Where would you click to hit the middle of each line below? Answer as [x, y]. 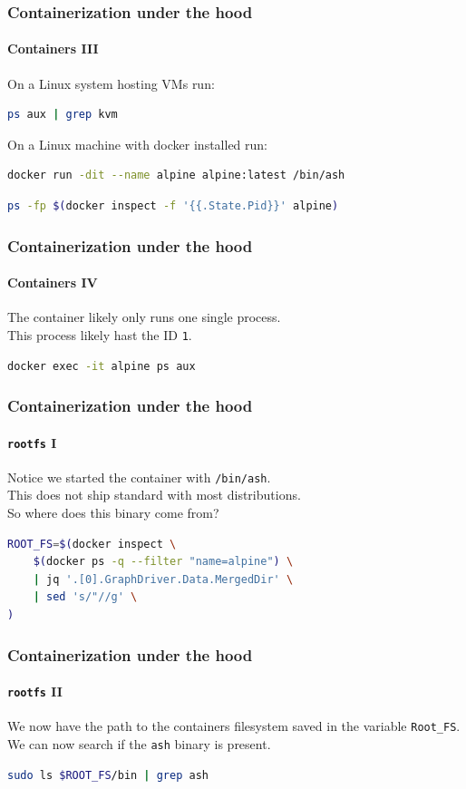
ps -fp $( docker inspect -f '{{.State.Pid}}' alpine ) [173, 206]
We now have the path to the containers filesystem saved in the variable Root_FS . [234, 726]
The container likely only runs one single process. [144, 317]
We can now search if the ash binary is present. [139, 743]
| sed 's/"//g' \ [85, 597]
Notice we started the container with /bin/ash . [139, 477]
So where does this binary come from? [113, 513]
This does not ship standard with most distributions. [154, 495]
